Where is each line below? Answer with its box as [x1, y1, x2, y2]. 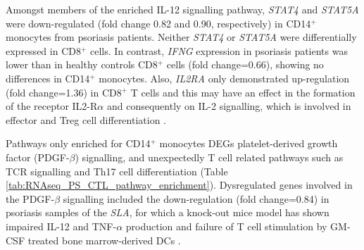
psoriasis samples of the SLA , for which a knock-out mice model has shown [6, 205, 330, 220]
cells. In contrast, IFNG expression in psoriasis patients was [90, 43, 348, 58]
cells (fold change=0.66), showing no [166, 57, 324, 72]
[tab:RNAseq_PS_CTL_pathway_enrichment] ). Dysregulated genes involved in [6, 177, 353, 192]
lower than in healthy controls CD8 [6, 57, 158, 72]
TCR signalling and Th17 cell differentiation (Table [6, 163, 228, 178]
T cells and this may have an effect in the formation [130, 85, 356, 99]
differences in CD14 [6, 70, 90, 85]
